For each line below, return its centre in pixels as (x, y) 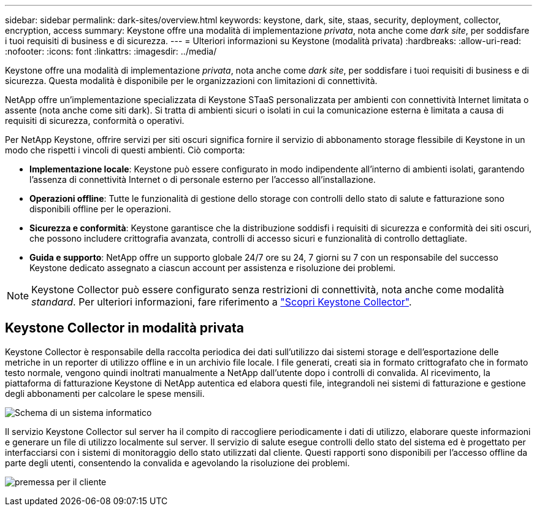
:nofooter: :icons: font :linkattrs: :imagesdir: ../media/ (111, 51)
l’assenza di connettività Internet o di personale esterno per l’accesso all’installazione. (203, 179)
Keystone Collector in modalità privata (124, 328)
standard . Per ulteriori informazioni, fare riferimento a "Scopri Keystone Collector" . (222, 302)
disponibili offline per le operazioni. (100, 209)
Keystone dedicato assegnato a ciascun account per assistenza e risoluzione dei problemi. (213, 268)
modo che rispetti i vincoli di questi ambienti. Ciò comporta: (125, 150)
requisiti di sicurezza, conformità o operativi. (95, 121)
